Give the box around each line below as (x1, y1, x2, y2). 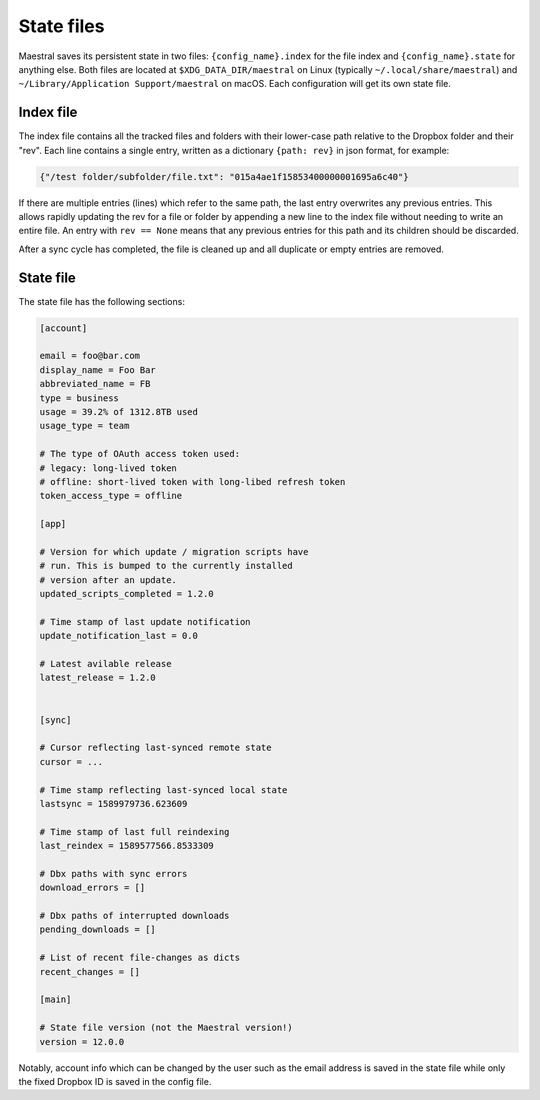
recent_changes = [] (39, 966, 140, 977)
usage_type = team (39, 420, 130, 432)
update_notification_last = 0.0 (39, 630, 199, 642)
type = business (39, 392, 120, 404)
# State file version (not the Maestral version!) (39, 1022, 294, 1034)
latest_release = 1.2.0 (39, 672, 157, 684)
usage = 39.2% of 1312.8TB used (39, 406, 199, 417)
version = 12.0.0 (39, 1036, 125, 1047)
